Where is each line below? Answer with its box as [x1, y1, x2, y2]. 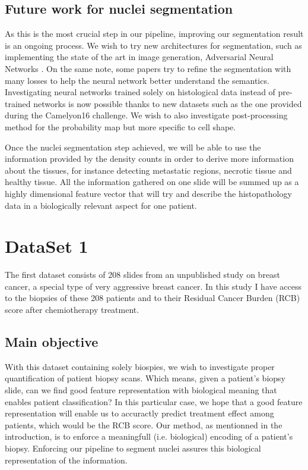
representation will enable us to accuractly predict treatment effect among [5, 407, 274, 419]
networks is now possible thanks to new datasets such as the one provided [33, 97, 302, 109]
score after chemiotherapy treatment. [5, 303, 139, 316]
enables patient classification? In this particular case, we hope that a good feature [5, 395, 303, 408]
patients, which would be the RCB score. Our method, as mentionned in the [5, 418, 282, 431]
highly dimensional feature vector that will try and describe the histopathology [5, 187, 292, 199]
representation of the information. [5, 453, 128, 466]
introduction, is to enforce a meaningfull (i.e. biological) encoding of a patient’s [5, 430, 293, 443]
